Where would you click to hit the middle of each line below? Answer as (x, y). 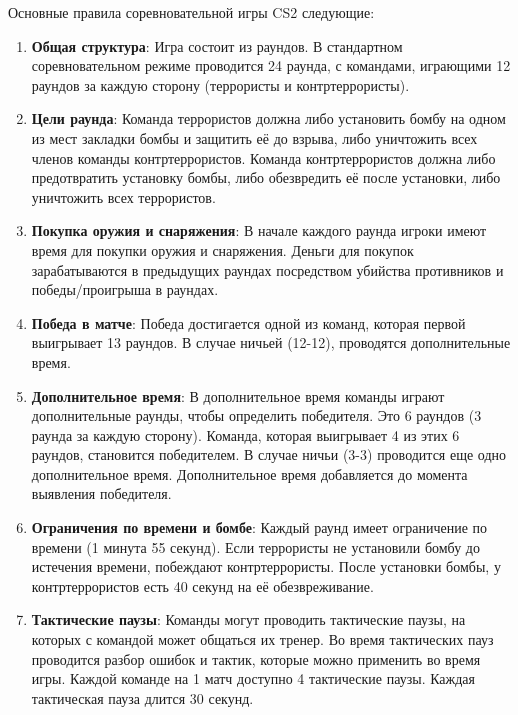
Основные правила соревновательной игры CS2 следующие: (191, 12)
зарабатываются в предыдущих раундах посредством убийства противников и (267, 269)
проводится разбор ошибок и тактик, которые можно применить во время (256, 658)
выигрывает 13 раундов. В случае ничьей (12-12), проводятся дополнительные (271, 342)
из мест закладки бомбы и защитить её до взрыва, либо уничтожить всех (254, 137)
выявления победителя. (101, 493)
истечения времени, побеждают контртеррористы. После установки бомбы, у (266, 566)
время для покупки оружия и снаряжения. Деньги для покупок (222, 249)
